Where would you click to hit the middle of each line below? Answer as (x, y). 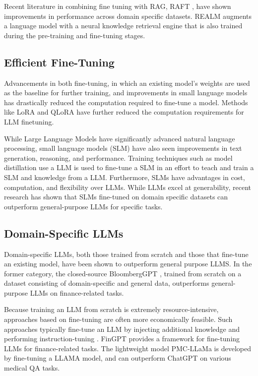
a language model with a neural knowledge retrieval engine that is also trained (123, 26)
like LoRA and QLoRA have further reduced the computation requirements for (124, 112)
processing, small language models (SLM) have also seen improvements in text (123, 148)
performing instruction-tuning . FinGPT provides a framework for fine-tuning (122, 339)
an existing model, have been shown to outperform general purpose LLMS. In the (128, 264)
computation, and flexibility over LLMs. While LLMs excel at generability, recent (128, 187)
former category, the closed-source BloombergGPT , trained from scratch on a (123, 273)
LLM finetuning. (29, 121)
